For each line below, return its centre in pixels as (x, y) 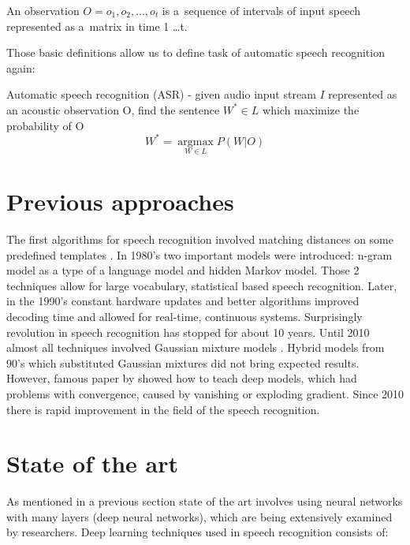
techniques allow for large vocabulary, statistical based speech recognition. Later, (202, 285)
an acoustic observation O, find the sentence (113, 109)
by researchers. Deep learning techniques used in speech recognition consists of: (198, 532)
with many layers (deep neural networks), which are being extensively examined (199, 516)
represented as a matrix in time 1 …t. (97, 26)
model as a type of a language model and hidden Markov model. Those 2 (183, 270)
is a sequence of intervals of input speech (261, 10)
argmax (196, 142)
